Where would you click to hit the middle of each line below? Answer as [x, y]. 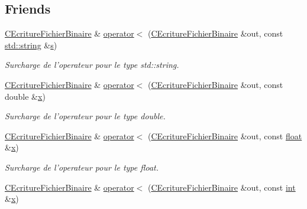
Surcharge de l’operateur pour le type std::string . [92, 65]
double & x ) [25, 96]
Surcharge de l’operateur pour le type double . [85, 116]
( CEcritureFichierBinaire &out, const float [225, 135]
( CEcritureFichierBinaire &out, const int [222, 187]
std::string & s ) [31, 45]
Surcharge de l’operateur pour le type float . [82, 167]
